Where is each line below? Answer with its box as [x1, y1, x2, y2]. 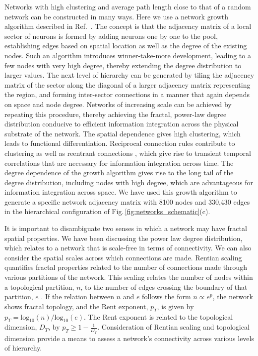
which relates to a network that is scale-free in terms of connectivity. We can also [4, 242, 252, 253]
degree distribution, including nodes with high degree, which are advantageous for [4, 177, 253, 187]
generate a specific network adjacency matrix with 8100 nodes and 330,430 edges [4, 196, 250, 207]
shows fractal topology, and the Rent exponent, [4, 301, 148, 311]
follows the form [142, 291, 191, 302]
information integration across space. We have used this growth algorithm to [4, 187, 237, 197]
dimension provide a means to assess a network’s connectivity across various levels [4, 333, 254, 343]
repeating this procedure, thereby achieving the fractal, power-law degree [4, 109, 227, 119]
